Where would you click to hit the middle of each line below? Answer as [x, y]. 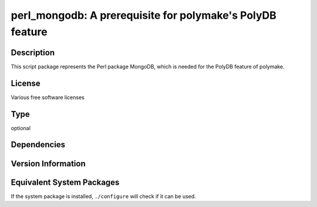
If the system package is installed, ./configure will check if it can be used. [103, 196]
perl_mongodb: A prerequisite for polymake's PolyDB [144, 15]
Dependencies [38, 145]
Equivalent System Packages [65, 182]
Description [33, 52]
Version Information [48, 163]
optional [21, 128]
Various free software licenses [48, 97]
